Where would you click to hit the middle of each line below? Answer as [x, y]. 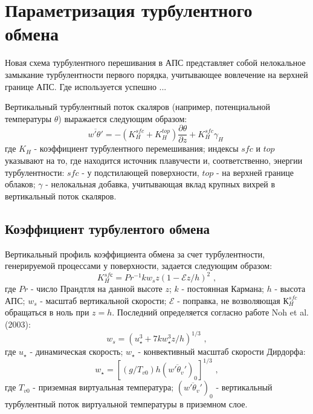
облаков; [20, 184]
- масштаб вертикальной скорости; [103, 300]
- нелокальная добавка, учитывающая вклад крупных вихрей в [160, 184]
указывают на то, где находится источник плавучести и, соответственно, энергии [154, 160]
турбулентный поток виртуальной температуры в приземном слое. [126, 403]
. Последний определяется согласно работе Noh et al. [210, 312]
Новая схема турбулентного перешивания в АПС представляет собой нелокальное [155, 63]
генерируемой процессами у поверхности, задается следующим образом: [139, 266]
